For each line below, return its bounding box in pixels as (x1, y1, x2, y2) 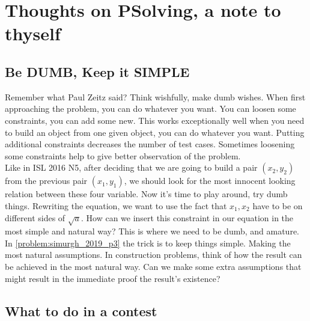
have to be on (252, 199, 303, 212)
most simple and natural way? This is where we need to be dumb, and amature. (5, 225, 299, 237)
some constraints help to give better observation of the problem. (5, 149, 241, 162)
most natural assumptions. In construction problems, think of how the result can (5, 248, 302, 261)
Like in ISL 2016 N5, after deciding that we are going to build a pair (5, 161, 258, 174)
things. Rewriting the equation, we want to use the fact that (5, 199, 227, 212)
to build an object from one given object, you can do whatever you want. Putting (5, 126, 305, 138)
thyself (5, 21, 61, 46)
